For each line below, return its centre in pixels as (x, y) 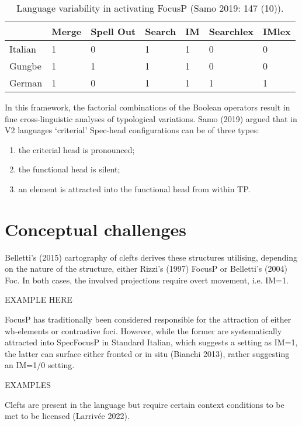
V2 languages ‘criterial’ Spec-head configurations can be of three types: (132, 130)
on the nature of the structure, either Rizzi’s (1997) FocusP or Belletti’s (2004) (146, 269)
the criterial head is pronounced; (77, 149)
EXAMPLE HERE (39, 299)
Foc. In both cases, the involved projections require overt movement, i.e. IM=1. (147, 280)
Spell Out (113, 31)
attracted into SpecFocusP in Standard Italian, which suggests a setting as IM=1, (151, 342)
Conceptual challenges (96, 229)
